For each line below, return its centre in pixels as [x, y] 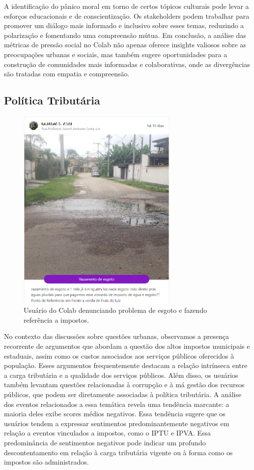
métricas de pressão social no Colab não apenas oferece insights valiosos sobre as [125, 45]
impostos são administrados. [46, 462]
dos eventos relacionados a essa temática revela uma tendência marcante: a [117, 404]
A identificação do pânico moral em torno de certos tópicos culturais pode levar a [127, 6]
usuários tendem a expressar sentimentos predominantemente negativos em [117, 423]
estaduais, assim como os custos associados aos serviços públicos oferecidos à [119, 355]
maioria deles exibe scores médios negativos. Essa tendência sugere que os [115, 414]
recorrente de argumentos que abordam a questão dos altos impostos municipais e [127, 346]
